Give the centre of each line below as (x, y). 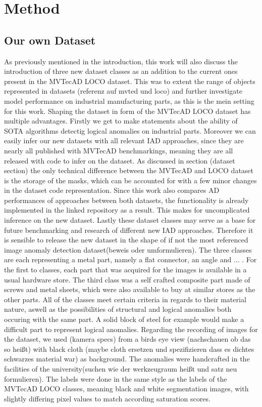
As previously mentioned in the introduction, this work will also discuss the (121, 61)
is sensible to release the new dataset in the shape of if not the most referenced (126, 240)
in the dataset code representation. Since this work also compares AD (112, 190)
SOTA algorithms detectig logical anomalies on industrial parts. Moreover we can (130, 130)
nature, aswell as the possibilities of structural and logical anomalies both (118, 309)
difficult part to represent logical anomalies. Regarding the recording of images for (131, 329)
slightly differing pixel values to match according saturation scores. (107, 398)
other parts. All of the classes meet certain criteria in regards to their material (125, 299)
